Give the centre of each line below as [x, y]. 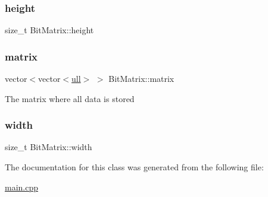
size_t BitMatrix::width [49, 147]
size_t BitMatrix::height [49, 30]
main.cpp [22, 187]
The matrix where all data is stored [70, 98]
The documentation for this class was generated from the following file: [134, 167]
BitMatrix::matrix [141, 79]
